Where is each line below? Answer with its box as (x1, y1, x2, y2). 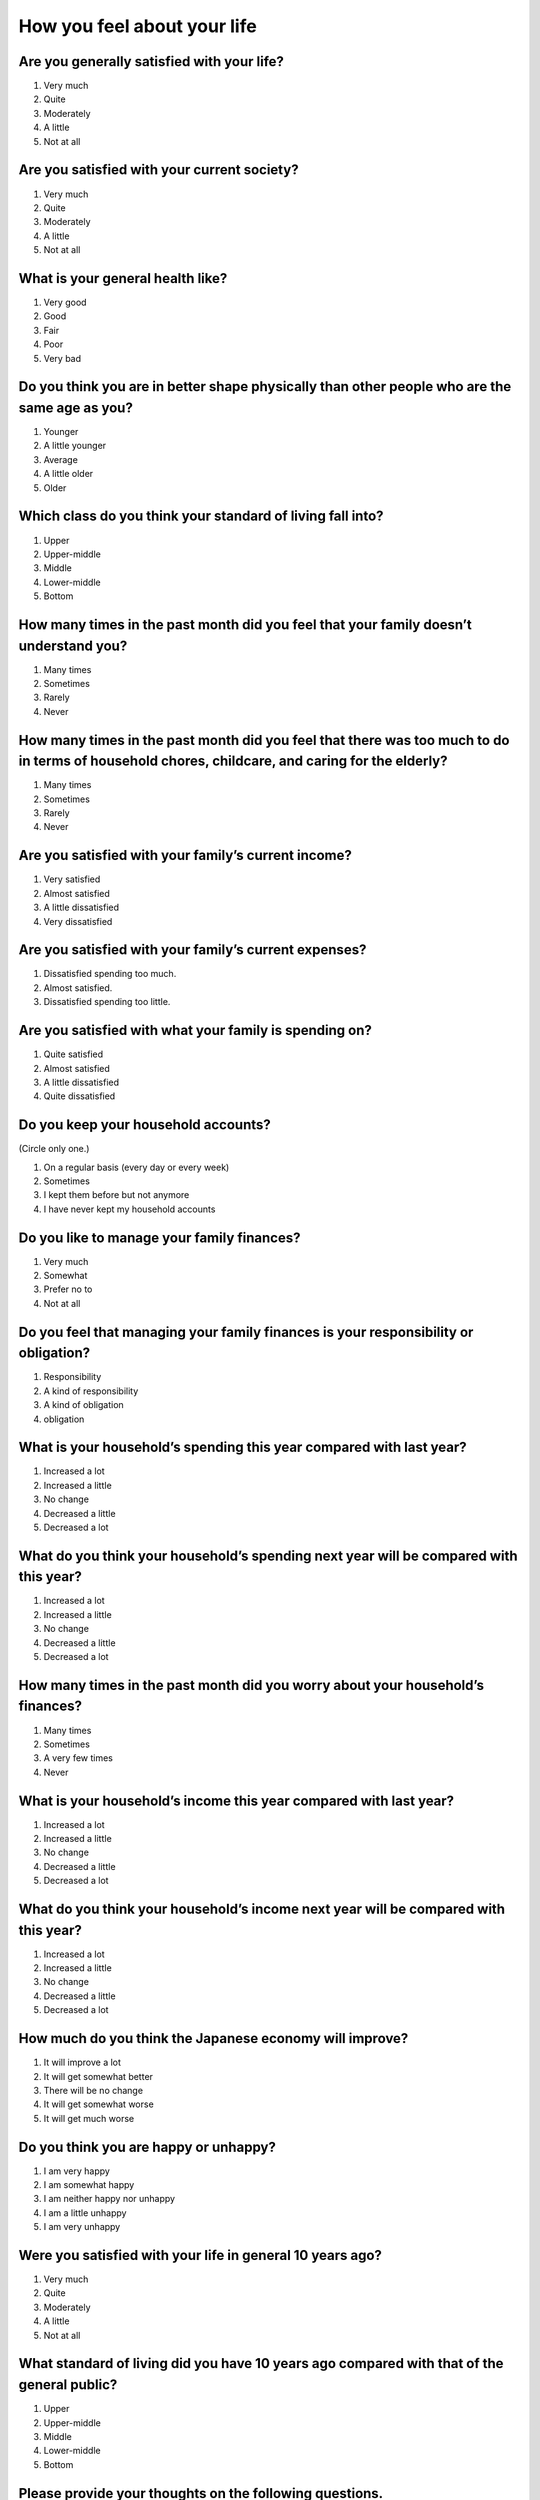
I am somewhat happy (43, 2179, 135, 2190)
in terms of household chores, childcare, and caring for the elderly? (18, 753, 448, 770)
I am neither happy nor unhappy (43, 2193, 175, 2205)
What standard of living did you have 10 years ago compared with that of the (18, 2355, 504, 2372)
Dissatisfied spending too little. (43, 996, 171, 1008)
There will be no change (43, 2084, 144, 2096)
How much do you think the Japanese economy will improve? (18, 2030, 409, 2047)
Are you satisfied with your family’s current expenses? (18, 941, 367, 959)
